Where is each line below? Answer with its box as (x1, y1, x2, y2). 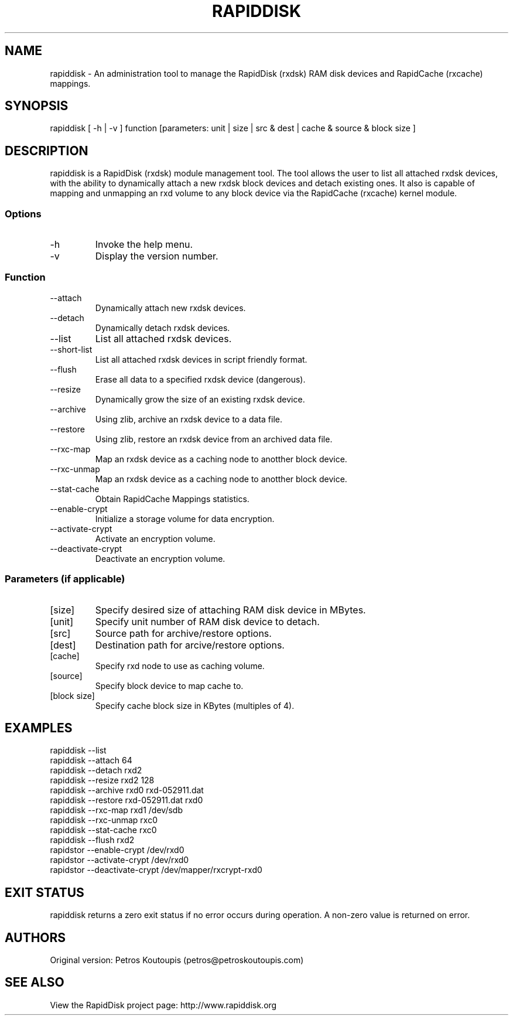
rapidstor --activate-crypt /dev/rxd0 (50, 855, 189, 865)
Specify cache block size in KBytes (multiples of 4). (95, 700, 295, 711)
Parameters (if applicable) (5, 573, 125, 585)
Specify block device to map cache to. (95, 680, 244, 691)
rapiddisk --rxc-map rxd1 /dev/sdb (50, 805, 183, 816)
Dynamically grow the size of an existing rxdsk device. (95, 394, 305, 404)
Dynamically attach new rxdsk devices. (95, 302, 246, 313)
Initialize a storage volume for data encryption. (95, 513, 275, 524)
